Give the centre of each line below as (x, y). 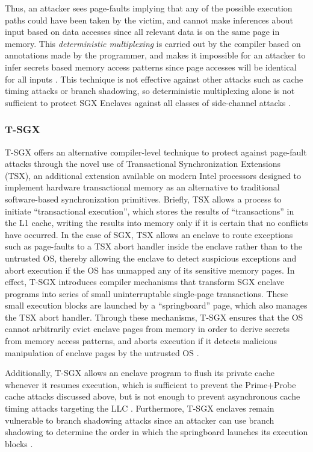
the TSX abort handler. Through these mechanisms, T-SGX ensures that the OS (154, 317)
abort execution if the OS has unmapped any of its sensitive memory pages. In (150, 270)
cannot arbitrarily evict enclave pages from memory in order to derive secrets (147, 329)
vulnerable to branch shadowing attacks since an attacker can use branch (140, 420)
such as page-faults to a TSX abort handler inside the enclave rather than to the (153, 246)
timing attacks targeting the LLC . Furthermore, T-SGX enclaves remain (140, 408)
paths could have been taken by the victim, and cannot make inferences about (149, 20)
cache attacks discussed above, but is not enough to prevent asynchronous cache (153, 396)
